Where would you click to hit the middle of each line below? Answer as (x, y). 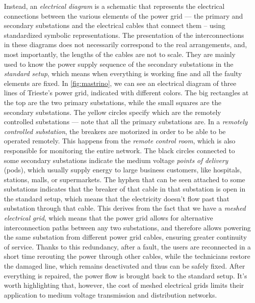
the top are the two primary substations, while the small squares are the (113, 102)
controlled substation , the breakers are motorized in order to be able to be (115, 131)
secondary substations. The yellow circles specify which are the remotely (113, 112)
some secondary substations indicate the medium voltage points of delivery (116, 160)
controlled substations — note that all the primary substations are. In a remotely (126, 122)
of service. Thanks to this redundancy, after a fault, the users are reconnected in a (127, 246)
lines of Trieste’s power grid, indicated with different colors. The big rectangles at (126, 93)
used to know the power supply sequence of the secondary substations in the (119, 64)
